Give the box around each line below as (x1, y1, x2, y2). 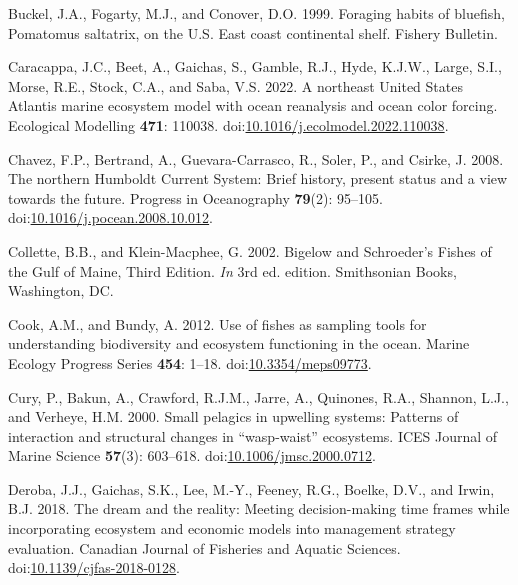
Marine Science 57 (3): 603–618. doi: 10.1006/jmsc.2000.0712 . (8, 445, 376, 466)
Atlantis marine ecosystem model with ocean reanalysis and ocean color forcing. (8, 95, 498, 116)
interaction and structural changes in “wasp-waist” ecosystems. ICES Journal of (8, 425, 498, 446)
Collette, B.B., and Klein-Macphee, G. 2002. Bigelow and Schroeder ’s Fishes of (8, 240, 492, 261)
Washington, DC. (8, 280, 114, 301)
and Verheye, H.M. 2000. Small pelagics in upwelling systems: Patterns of (8, 406, 459, 427)
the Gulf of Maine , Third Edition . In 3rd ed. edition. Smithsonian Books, (8, 260, 457, 281)
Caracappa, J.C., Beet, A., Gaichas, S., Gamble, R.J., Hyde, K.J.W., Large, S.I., (8, 56, 502, 77)
